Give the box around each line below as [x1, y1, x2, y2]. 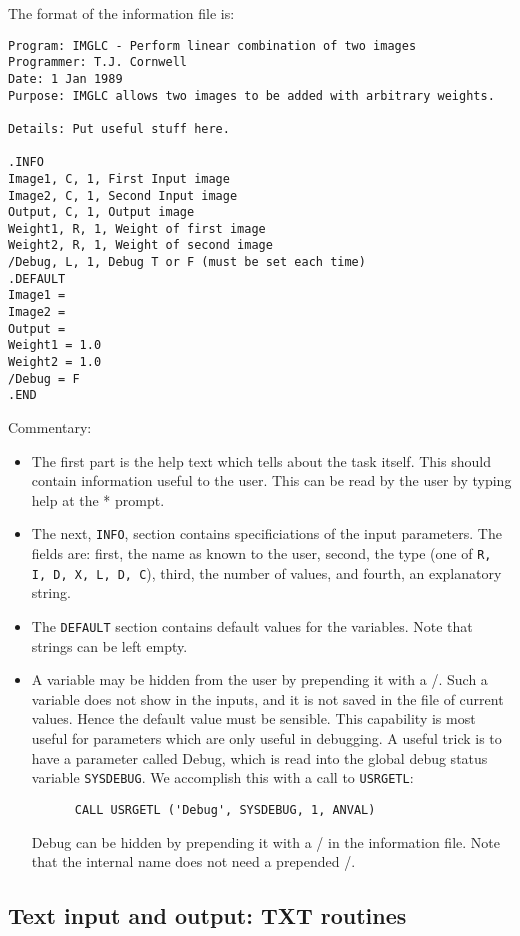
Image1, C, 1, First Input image [8, 171, 230, 186]
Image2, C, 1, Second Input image [8, 188, 238, 203]
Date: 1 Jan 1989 [8, 71, 123, 86]
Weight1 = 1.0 [8, 338, 102, 353]
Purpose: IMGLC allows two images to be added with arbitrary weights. [8, 88, 495, 103]
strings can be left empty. [31, 635, 188, 656]
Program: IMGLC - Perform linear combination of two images [8, 38, 417, 53]
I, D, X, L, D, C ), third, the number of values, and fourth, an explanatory [31, 562, 502, 583]
